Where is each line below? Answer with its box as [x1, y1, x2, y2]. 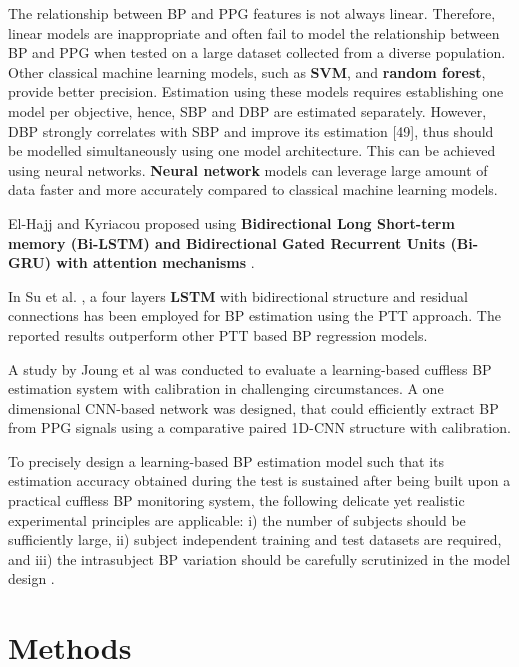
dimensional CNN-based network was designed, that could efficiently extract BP [8, 397, 499, 418]
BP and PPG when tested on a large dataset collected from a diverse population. [8, 42, 506, 63]
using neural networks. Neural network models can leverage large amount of [8, 159, 488, 180]
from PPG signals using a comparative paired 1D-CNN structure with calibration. [8, 417, 511, 438]
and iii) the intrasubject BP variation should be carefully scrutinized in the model [8, 548, 511, 569]
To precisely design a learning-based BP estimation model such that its [8, 450, 445, 471]
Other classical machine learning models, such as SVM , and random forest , [8, 61, 486, 82]
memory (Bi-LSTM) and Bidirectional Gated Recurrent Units [8, 232, 446, 253]
